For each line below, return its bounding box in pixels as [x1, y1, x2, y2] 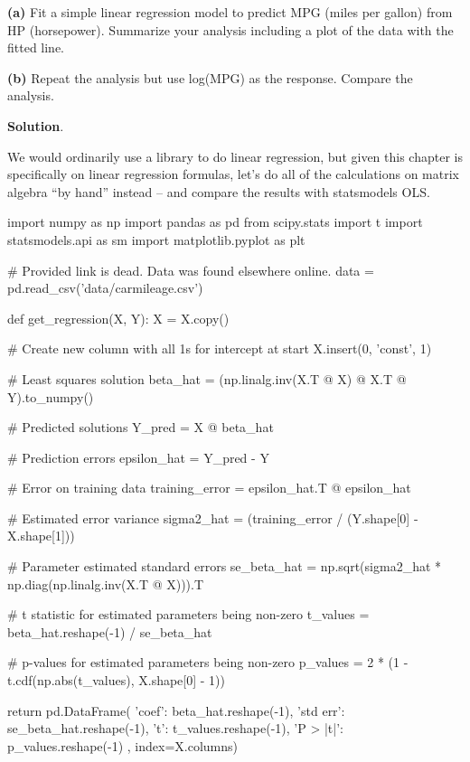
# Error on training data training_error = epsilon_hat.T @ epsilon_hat [7, 478, 411, 497]
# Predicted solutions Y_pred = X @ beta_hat [7, 418, 274, 437]
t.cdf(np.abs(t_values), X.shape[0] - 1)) [7, 671, 225, 690]
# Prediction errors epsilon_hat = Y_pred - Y [7, 447, 269, 466]
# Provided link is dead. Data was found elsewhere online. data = [7, 260, 374, 279]
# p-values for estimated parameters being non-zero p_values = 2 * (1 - [7, 653, 409, 672]
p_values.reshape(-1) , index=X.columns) [7, 736, 239, 755]
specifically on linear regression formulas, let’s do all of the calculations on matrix [7, 165, 459, 183]
